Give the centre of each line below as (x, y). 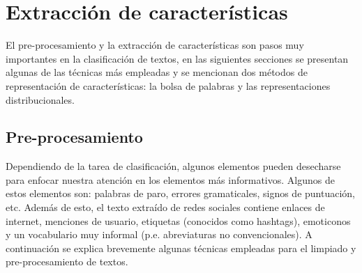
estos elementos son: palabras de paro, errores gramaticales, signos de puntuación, (181, 193)
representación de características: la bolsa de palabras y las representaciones (168, 85)
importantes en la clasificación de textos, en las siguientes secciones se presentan (177, 58)
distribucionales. (40, 99)
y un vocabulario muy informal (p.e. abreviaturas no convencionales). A (159, 234)
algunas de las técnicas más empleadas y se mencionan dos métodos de (157, 72)
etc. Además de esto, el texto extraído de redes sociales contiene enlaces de (165, 207)
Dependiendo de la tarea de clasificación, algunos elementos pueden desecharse (173, 166)
